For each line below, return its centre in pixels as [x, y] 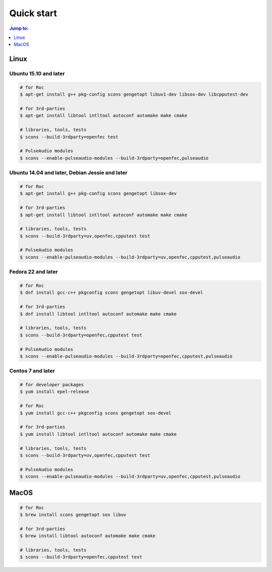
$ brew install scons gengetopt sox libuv [73, 515]
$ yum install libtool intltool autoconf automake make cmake [98, 434]
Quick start [33, 13]
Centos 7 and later [32, 371]
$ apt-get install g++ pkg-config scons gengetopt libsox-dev [98, 194]
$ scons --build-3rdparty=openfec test [69, 137]
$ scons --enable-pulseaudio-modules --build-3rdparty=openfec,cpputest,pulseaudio [126, 356]
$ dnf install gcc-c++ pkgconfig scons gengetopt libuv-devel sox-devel [112, 293]
